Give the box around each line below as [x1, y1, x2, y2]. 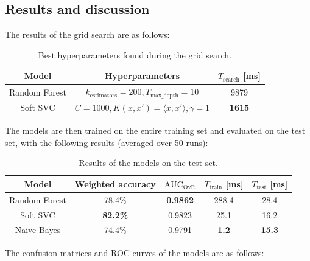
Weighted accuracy [74, 177, 156, 190]
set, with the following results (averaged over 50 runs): [5, 136, 208, 148]
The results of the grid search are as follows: [5, 28, 170, 41]
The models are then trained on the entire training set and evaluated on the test [5, 124, 306, 137]
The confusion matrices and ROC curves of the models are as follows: [5, 246, 264, 259]
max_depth [150, 92, 178, 99]
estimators [90, 92, 118, 99]
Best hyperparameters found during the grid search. [38, 48, 232, 61]
